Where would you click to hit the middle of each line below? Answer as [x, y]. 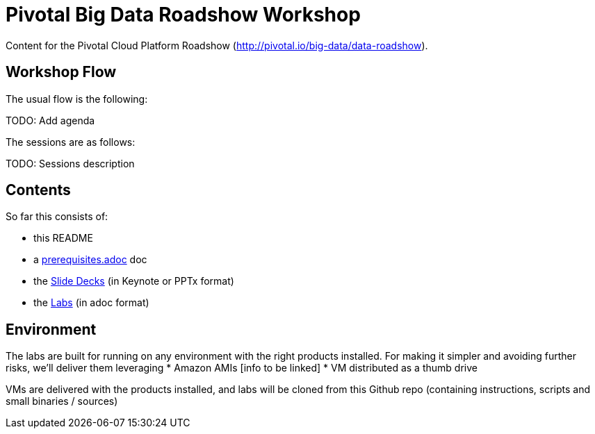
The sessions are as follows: [71, 142]
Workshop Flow [61, 72]
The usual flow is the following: [77, 99]
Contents [38, 190]
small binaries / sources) [62, 401]
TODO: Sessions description [70, 163]
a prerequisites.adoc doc [90, 260]
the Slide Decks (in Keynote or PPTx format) [134, 281]
